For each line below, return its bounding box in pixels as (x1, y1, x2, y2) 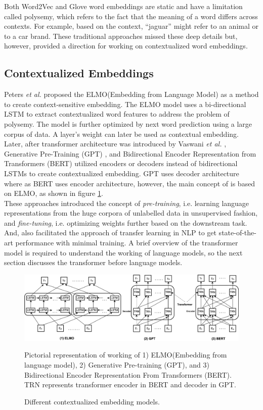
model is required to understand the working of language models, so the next (4, 247, 243, 258)
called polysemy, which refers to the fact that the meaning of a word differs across (4, 11, 258, 21)
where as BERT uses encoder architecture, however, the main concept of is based (4, 178, 255, 188)
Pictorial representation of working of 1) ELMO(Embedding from (24, 349, 227, 360)
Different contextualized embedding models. (24, 396, 160, 406)
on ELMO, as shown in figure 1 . (4, 188, 103, 198)
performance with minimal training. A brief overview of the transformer (15, 237, 238, 248)
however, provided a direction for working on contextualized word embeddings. (4, 40, 248, 51)
